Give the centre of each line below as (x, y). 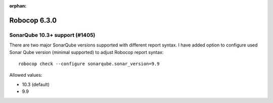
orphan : (18, 6)
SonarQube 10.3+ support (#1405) (52, 35)
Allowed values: (26, 75)
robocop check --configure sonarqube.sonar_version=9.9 (89, 64)
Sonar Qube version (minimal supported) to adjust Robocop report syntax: (86, 52)
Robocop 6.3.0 (33, 20)
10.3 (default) (36, 84)
